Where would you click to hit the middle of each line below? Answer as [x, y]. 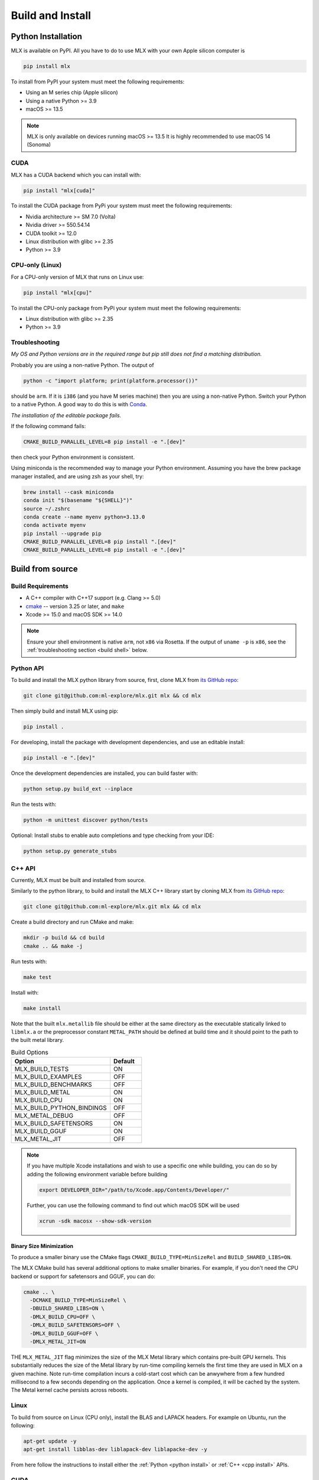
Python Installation [46, 36]
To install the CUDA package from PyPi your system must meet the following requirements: [122, 206]
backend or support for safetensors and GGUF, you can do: [83, 1276]
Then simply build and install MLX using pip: [65, 711]
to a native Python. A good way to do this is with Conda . [79, 404]
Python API [27, 668]
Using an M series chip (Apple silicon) [72, 92]
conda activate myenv [55, 525]
